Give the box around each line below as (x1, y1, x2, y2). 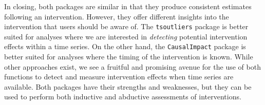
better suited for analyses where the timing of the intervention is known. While (4, 51, 253, 62)
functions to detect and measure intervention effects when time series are (4, 71, 234, 82)
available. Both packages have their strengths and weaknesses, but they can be (4, 81, 252, 92)
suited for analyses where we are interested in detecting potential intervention (4, 31, 248, 41)
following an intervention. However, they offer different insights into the (4, 11, 229, 22)
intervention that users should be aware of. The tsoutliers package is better (4, 21, 249, 32)
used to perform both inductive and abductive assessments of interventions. (4, 91, 241, 102)
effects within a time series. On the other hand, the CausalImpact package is (4, 41, 246, 52)
